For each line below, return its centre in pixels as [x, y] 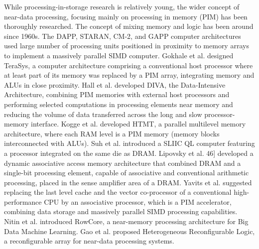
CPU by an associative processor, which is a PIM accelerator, [138, 201]
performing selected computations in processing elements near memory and [119, 104]
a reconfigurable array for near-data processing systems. [89, 241]
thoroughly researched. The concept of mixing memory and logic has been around [129, 26]
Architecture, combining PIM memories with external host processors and [117, 94]
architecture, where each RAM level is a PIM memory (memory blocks [112, 133]
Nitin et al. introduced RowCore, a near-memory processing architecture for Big [126, 221]
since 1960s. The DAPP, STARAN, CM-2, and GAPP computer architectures [123, 36]
